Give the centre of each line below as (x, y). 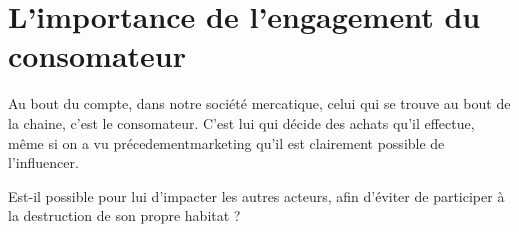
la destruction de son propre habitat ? (124, 215)
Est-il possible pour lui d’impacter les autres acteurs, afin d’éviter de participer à (256, 195)
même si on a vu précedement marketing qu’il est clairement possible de (226, 142)
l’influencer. (43, 162)
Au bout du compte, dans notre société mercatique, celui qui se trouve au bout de (259, 103)
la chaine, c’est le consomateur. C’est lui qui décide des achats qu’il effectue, (241, 122)
